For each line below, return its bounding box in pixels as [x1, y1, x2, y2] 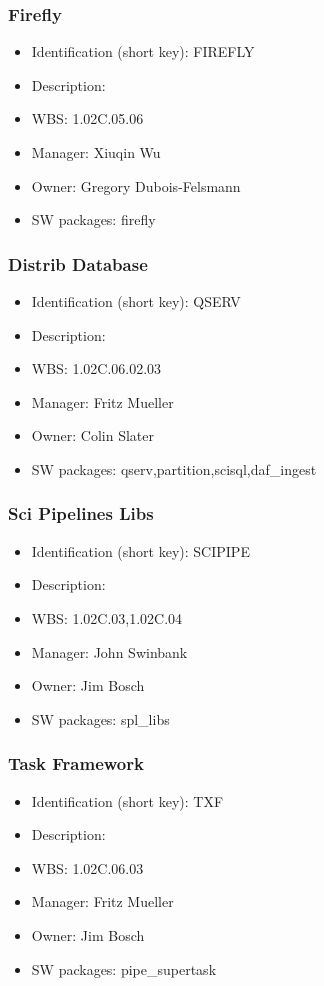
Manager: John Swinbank [31, 641, 188, 662]
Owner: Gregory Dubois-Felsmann [31, 175, 241, 196]
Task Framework [8, 751, 144, 776]
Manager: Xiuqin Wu [31, 142, 161, 162]
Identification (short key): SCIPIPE [31, 540, 250, 561]
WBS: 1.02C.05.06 [31, 108, 144, 129]
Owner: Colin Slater [31, 425, 155, 446]
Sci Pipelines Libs [8, 501, 154, 526]
